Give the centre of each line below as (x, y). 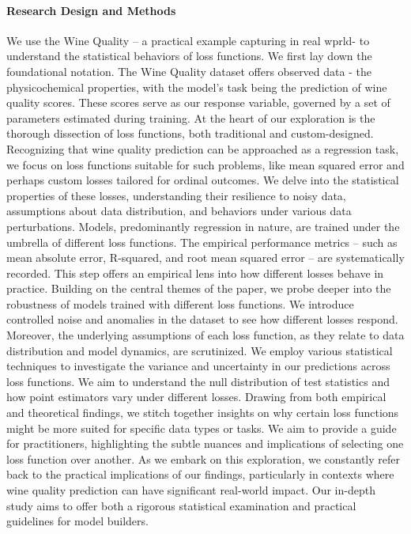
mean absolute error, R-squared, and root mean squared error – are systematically (205, 258)
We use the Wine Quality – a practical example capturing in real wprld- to (188, 40)
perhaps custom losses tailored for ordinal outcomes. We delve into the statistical (203, 180)
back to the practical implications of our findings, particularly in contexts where (200, 474)
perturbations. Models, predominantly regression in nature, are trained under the (203, 226)
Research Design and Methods (91, 10)
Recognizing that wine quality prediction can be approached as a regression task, (203, 148)
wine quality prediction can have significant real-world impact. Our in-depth (191, 490)
